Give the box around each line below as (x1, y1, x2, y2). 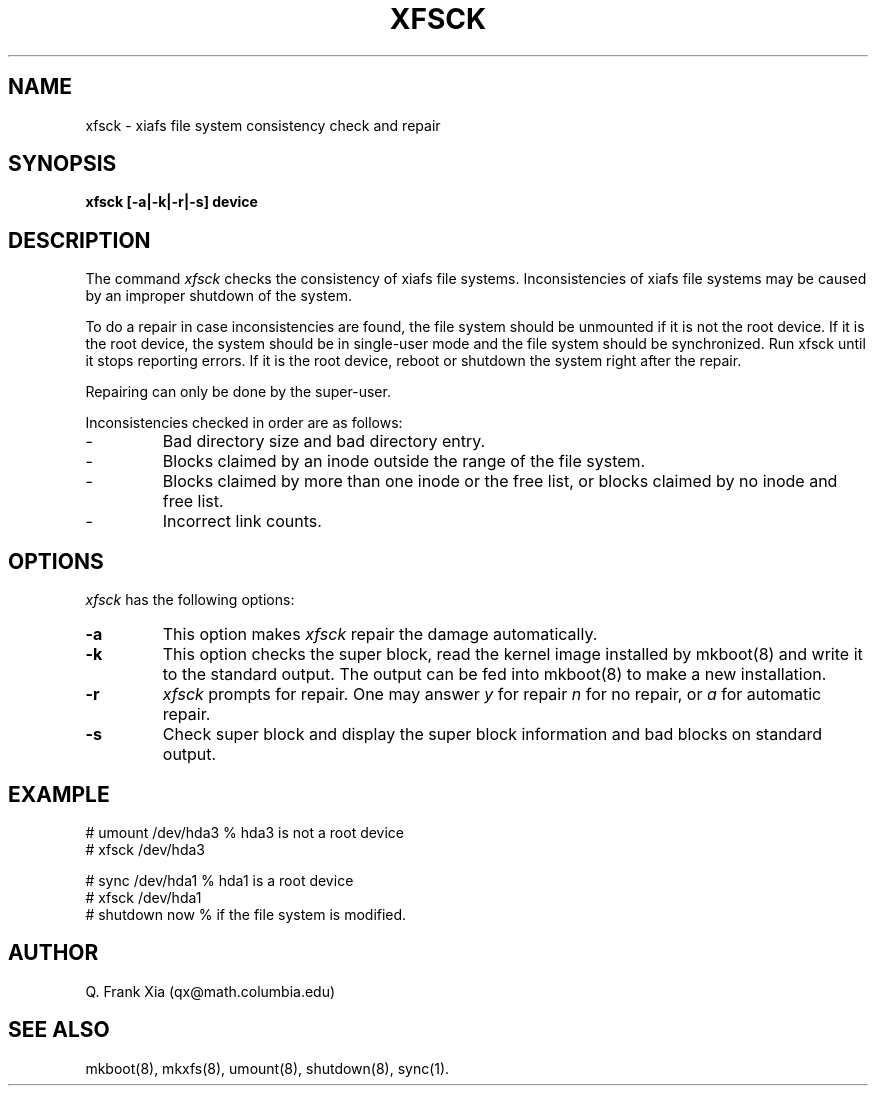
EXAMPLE (8, 781, 110, 807)
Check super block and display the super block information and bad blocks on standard (162, 724, 822, 745)
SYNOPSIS (8, 151, 117, 177)
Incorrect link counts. (162, 511, 322, 532)
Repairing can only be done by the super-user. (85, 383, 391, 401)
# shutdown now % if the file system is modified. (85, 905, 407, 923)
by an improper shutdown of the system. (85, 287, 352, 305)
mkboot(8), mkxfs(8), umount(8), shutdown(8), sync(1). (85, 1059, 450, 1077)
